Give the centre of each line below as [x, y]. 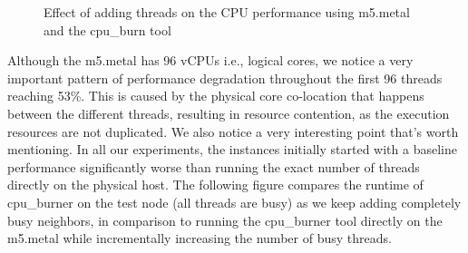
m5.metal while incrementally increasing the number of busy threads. [200, 238]
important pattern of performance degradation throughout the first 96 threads [225, 78]
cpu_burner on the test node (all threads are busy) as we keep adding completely [234, 202]
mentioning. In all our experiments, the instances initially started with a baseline [232, 149]
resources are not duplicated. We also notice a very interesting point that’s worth [233, 131]
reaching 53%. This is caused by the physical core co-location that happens [216, 96]
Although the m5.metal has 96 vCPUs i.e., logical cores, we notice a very [210, 60]
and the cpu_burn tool [107, 29]
